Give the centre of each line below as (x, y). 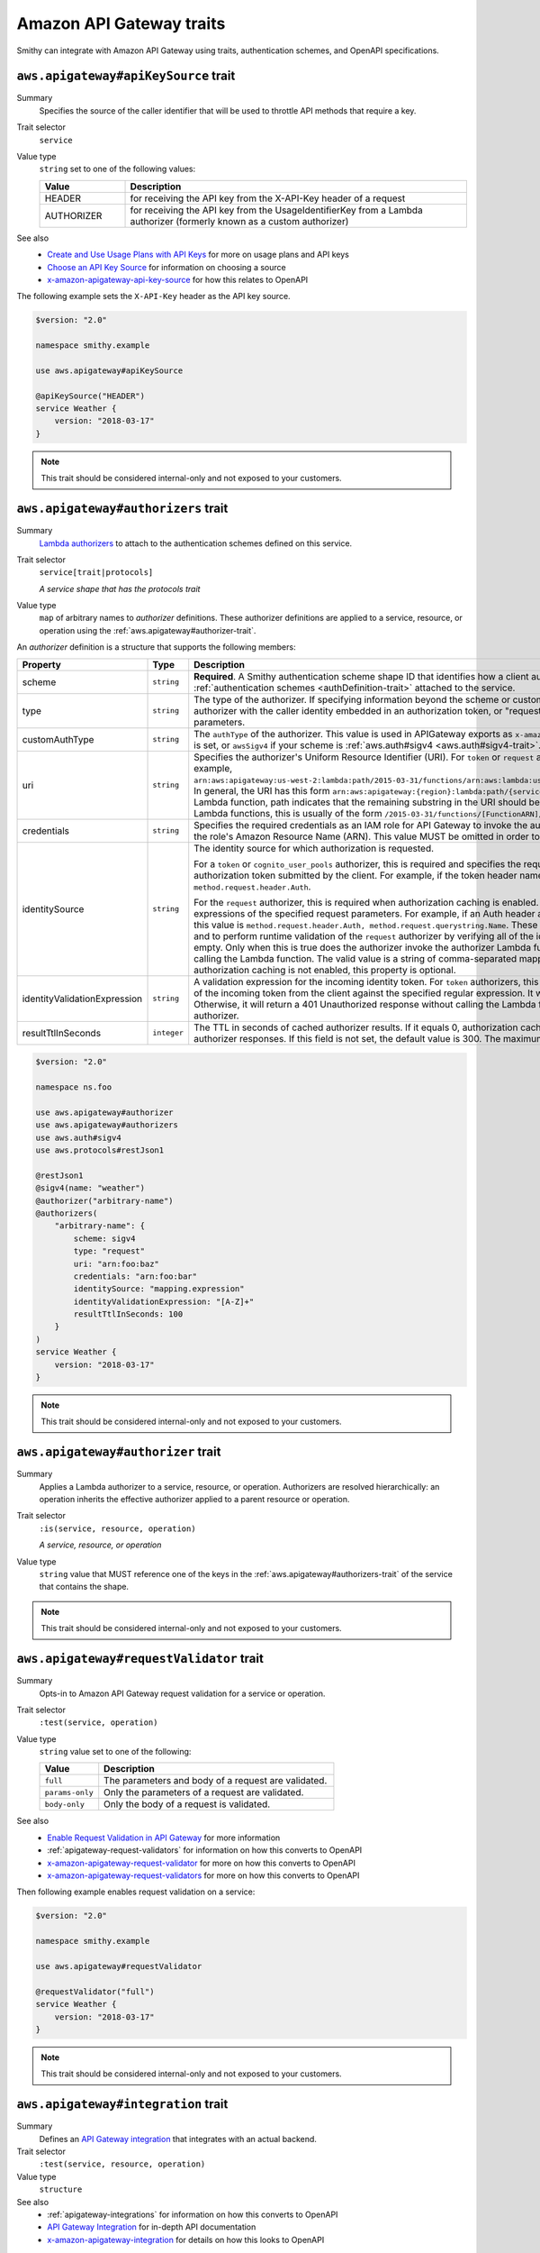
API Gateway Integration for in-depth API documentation (152, 2227)
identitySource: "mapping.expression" (159, 1289)
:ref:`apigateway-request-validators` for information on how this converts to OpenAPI (205, 1850)
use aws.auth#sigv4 (78, 1137)
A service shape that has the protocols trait (120, 588)
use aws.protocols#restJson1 (100, 1150)
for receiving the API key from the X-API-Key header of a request (268, 198)
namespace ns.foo (74, 1087)
